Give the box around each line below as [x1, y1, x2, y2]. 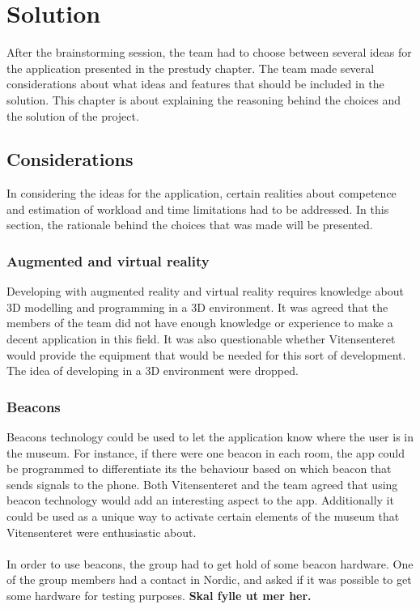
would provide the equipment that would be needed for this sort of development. [6, 346, 406, 363]
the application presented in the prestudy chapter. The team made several [6, 59, 375, 76]
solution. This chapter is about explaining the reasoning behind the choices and [6, 91, 401, 108]
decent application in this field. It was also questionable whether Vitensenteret [6, 330, 396, 347]
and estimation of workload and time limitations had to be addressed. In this [6, 200, 389, 217]
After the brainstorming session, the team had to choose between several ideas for [6, 44, 412, 61]
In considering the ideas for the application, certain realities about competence [6, 185, 397, 202]
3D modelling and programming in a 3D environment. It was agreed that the [6, 298, 388, 315]
